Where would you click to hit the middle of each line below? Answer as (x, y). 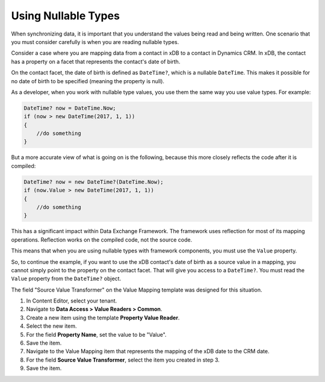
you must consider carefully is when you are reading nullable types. (95, 42)
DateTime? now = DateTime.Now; (70, 108)
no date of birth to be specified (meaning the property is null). (88, 81)
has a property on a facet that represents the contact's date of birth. (96, 61)
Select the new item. (52, 326)
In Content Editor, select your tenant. (72, 301)
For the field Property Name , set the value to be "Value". (96, 334)
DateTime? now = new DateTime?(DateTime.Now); (94, 182)
